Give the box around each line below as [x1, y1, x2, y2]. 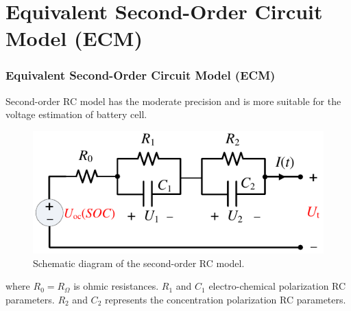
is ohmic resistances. [73, 279, 159, 293]
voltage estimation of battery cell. [5, 107, 147, 122]
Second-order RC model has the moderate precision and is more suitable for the [5, 93, 341, 108]
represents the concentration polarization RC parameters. [104, 292, 346, 306]
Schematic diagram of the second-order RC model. [33, 255, 245, 270]
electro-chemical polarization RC [208, 279, 346, 293]
